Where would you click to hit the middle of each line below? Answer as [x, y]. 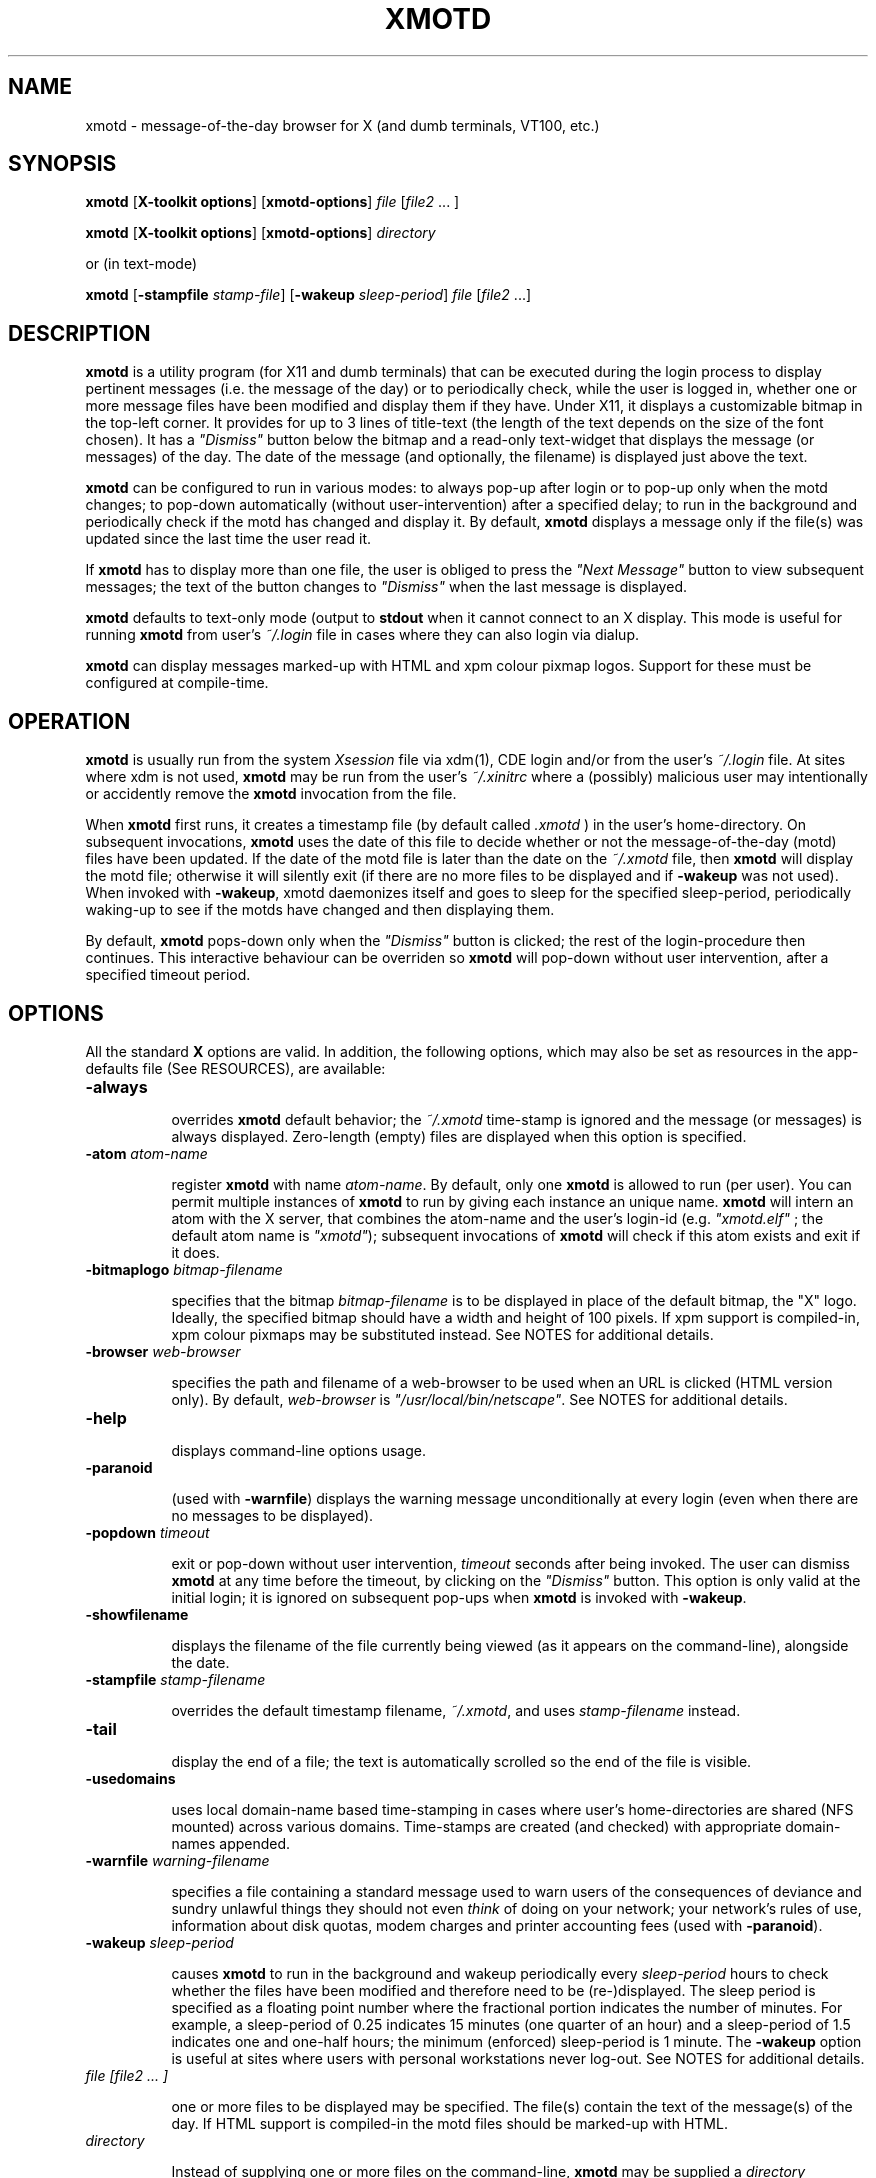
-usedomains [130, 1778]
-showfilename [137, 1614]
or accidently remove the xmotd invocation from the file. [271, 794]
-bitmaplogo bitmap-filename [184, 1269]
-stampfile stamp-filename [175, 1679]
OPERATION [69, 721]
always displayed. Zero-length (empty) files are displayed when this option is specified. [459, 1136]
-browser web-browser [163, 1351]
